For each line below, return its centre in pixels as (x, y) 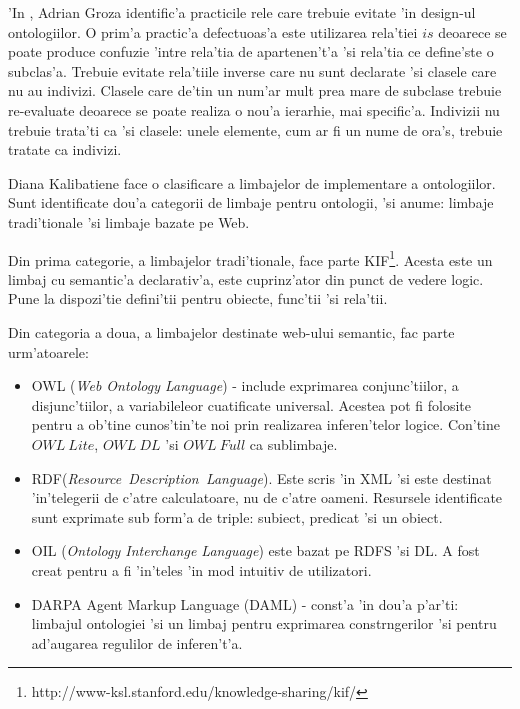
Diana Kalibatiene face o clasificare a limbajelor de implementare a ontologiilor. (252, 182)
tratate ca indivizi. (65, 149)
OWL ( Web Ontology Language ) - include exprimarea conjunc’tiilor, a (245, 385)
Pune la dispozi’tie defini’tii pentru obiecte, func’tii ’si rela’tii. (198, 298)
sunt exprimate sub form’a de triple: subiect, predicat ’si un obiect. (237, 516)
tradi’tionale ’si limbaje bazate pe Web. (129, 221)
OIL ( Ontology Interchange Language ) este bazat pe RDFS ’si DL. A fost (255, 550)
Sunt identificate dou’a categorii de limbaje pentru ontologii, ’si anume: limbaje (251, 202)
